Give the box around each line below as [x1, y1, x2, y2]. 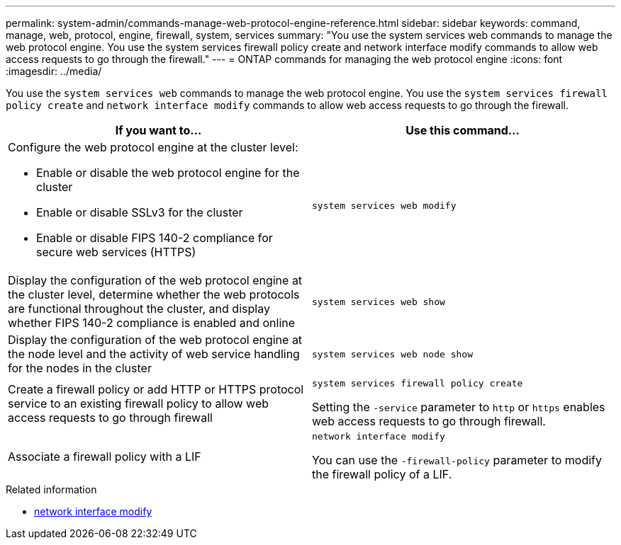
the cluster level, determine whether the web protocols [8, 287, 300, 302]
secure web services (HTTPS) [36, 245, 196, 259]
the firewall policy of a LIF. [312, 467, 452, 481]
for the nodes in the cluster [8, 361, 152, 375]
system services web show [312, 296, 445, 307]
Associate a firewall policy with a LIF [8, 449, 201, 464]
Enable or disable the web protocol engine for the [36, 166, 300, 180]
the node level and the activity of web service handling [8, 347, 300, 361]
